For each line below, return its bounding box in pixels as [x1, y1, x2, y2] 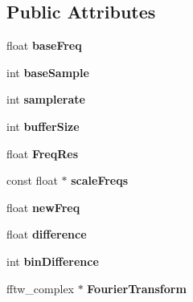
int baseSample [6, 63, 89, 80]
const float [6, 172, 58, 189]
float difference [6, 226, 87, 243]
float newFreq [6, 198, 80, 215]
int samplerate [6, 91, 85, 108]
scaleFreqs [71, 172, 129, 189]
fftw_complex [6, 280, 74, 296]
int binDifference [6, 252, 99, 269]
